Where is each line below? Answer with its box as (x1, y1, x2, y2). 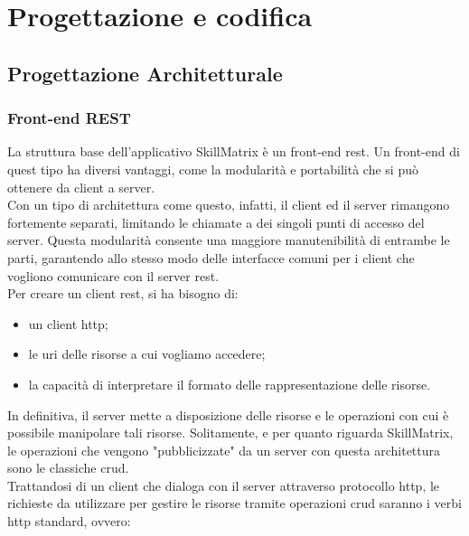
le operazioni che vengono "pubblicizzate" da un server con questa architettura (7, 440, 441, 459)
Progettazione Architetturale (7, 59, 283, 87)
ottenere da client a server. (7, 177, 155, 196)
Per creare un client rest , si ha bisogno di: (7, 284, 239, 303)
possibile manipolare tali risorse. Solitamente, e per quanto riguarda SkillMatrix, (7, 423, 454, 442)
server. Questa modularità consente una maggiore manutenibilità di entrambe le (7, 230, 450, 249)
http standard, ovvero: (7, 512, 131, 531)
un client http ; (28, 314, 108, 333)
